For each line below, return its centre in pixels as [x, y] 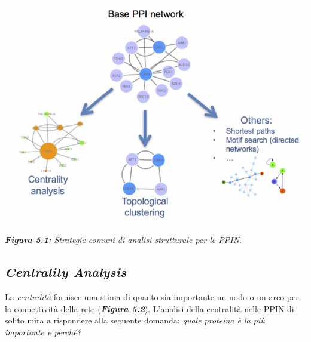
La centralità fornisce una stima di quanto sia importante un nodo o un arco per [152, 297]
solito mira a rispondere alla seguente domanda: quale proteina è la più [135, 320]
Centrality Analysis [66, 272]
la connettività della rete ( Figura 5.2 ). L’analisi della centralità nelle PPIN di [150, 308]
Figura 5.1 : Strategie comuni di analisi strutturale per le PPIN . [123, 240]
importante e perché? [43, 332]
